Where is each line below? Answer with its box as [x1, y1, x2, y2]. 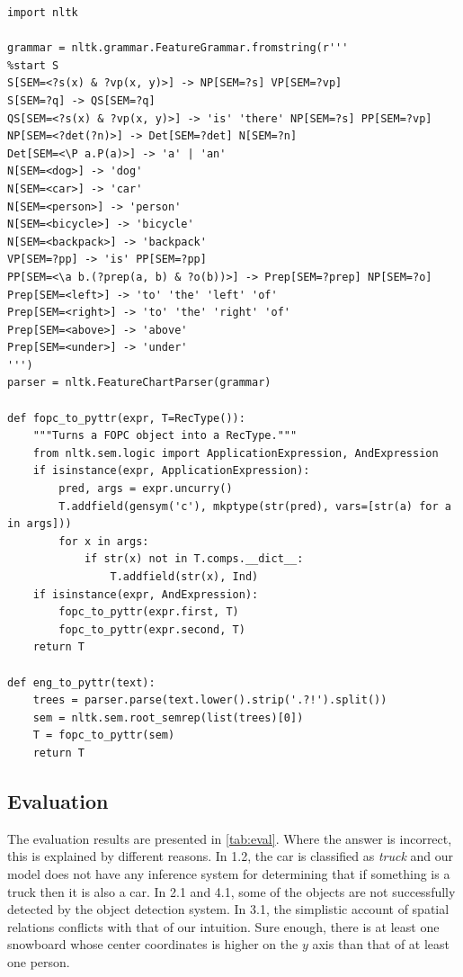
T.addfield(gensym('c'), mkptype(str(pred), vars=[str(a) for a [58, 499, 451, 513]
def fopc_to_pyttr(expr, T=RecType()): [7, 411, 245, 425]
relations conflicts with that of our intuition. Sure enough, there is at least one [7, 917, 440, 936]
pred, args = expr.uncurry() [58, 482, 233, 496]
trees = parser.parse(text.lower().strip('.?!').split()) [32, 694, 387, 707]
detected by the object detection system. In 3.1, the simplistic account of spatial [7, 900, 450, 919]
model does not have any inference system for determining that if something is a [7, 864, 450, 883]
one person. [7, 952, 70, 971]
